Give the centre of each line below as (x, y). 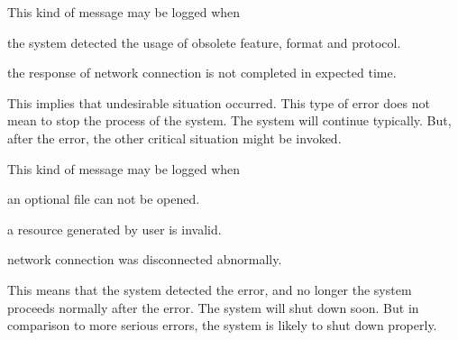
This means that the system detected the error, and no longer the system (210, 289)
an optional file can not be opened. (104, 199)
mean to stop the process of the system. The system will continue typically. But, (229, 120)
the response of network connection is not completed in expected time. (202, 73)
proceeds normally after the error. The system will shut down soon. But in (213, 307)
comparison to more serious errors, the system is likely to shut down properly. (222, 325)
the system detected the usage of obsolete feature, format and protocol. (204, 42)
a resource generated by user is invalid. (114, 229)
